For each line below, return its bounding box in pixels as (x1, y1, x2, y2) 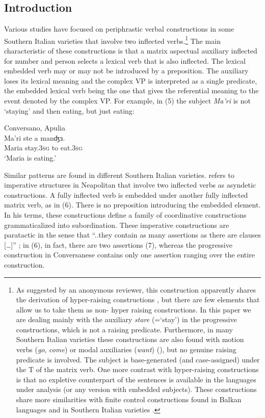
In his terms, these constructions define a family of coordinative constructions (4, 209, 247, 220)
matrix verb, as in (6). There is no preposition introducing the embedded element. (4, 199, 261, 210)
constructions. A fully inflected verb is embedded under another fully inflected (4, 189, 248, 200)
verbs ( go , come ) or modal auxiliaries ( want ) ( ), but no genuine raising (16, 344, 236, 355)
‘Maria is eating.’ (4, 152, 57, 163)
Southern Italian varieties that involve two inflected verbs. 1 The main (4, 34, 221, 46)
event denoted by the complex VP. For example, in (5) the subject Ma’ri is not (4, 95, 251, 106)
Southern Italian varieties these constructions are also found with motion (16, 334, 244, 345)
